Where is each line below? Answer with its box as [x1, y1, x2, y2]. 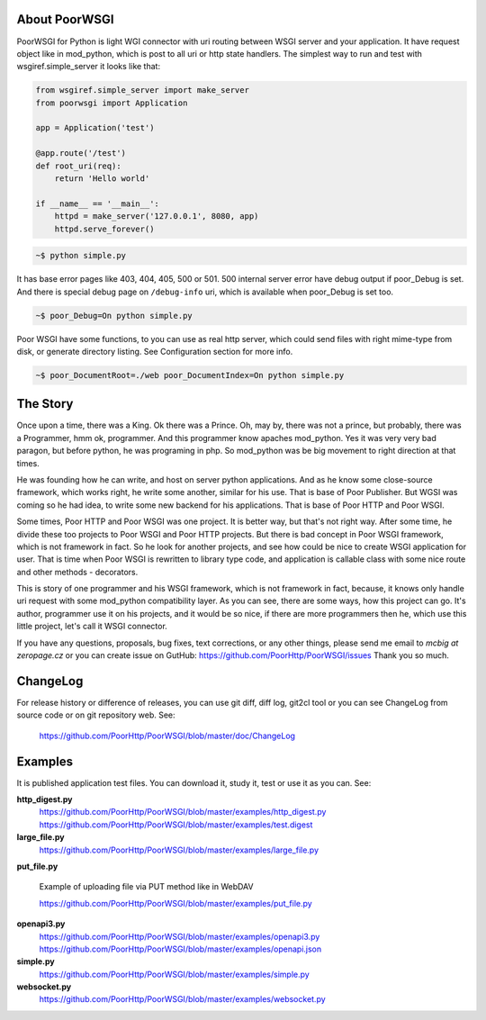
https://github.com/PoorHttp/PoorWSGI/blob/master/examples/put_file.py [39, 898, 312, 908]
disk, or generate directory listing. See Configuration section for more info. [16, 346, 293, 357]
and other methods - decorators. [16, 566, 139, 577]
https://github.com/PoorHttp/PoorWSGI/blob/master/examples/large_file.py [39, 844, 319, 855]
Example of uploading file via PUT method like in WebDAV [39, 881, 254, 892]
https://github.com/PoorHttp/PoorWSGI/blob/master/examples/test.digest [39, 819, 313, 830]
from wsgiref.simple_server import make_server [35, 86, 249, 95]
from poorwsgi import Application [35, 97, 188, 108]
